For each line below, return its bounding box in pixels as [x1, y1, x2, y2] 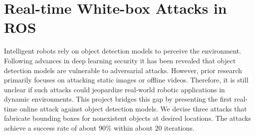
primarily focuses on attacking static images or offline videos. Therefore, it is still [4, 75, 249, 85]
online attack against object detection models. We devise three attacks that [19, 103, 247, 113]
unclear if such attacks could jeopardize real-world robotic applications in [4, 84, 225, 94]
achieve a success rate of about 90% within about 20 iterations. [4, 123, 194, 133]
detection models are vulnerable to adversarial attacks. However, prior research [4, 65, 242, 75]
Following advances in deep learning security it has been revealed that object [4, 55, 236, 65]
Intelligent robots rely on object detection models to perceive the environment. [4, 46, 241, 56]
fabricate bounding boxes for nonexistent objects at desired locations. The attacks [4, 113, 251, 123]
